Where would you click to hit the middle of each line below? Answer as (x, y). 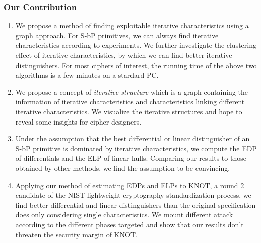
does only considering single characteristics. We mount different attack (124, 215)
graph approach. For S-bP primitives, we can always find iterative (117, 35)
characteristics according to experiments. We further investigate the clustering (136, 45)
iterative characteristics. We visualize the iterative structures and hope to (129, 111)
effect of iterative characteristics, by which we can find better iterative (124, 55)
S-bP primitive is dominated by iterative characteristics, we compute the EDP (136, 148)
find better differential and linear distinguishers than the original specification (136, 204)
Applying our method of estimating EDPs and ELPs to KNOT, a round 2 (130, 185)
